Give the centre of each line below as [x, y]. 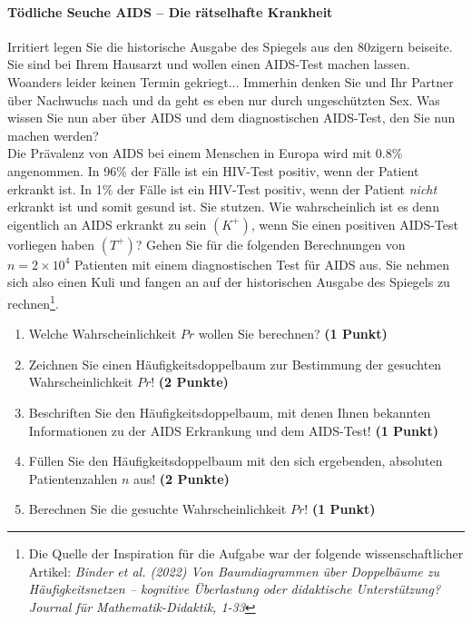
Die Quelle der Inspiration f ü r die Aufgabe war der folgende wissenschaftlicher [246, 553]
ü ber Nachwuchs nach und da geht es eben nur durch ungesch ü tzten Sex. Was [224, 99]
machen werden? [53, 135]
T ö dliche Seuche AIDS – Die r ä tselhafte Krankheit [170, 11]
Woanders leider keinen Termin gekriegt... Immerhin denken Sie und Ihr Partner [231, 81]
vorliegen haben [51, 244]
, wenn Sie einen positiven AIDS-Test [354, 224]
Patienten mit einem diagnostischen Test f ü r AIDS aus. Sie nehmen [261, 264]
